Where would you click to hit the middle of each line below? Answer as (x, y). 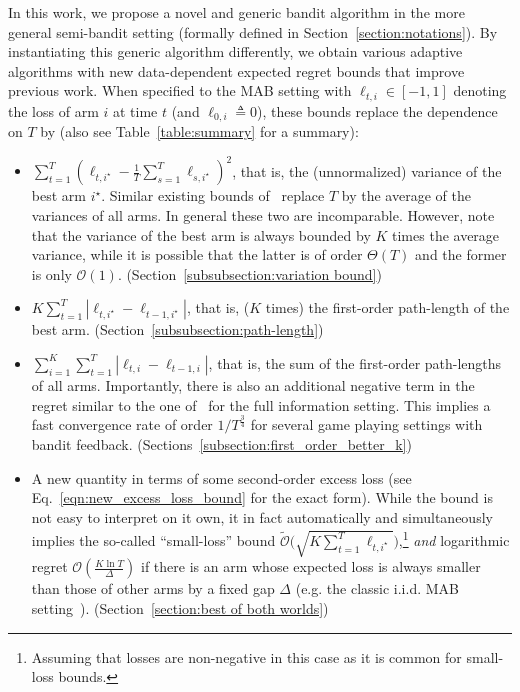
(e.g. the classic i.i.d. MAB (377, 588)
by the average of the (406, 195)
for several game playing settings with (366, 424)
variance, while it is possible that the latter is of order (197, 254)
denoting (480, 90)
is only (51, 273)
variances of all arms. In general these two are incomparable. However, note (263, 214)
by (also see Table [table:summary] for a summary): (199, 131)
